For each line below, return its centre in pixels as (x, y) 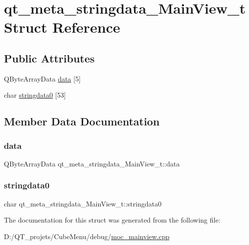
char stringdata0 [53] (35, 95)
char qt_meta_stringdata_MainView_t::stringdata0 (83, 203)
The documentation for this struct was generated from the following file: (112, 220)
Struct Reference (62, 27)
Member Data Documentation (82, 121)
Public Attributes (49, 58)
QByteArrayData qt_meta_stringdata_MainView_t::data (92, 163)
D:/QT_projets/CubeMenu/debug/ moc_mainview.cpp (87, 236)
